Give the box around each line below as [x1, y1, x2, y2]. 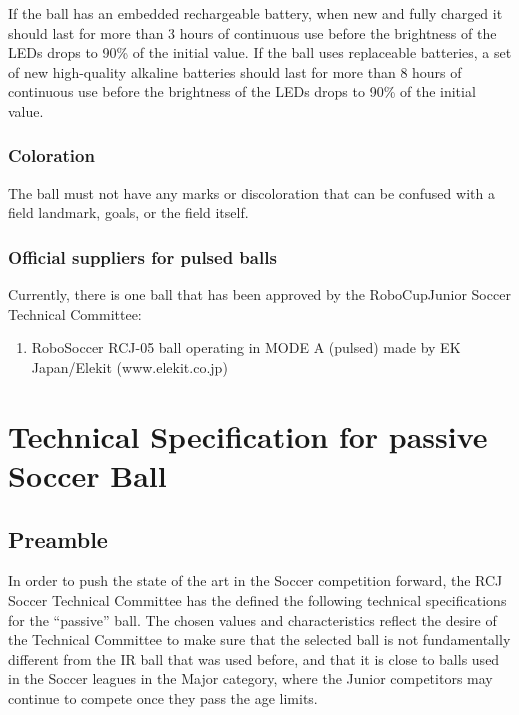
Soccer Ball [8, 454, 167, 495]
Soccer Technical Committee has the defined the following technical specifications [8, 589, 507, 610]
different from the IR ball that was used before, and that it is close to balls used [8, 648, 500, 669]
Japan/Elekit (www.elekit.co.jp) [31, 356, 228, 377]
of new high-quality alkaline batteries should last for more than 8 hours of [8, 61, 462, 82]
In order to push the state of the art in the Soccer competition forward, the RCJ [8, 570, 503, 591]
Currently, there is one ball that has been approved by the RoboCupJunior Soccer [8, 284, 511, 305]
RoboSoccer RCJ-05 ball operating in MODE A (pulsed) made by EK [31, 337, 461, 358]
